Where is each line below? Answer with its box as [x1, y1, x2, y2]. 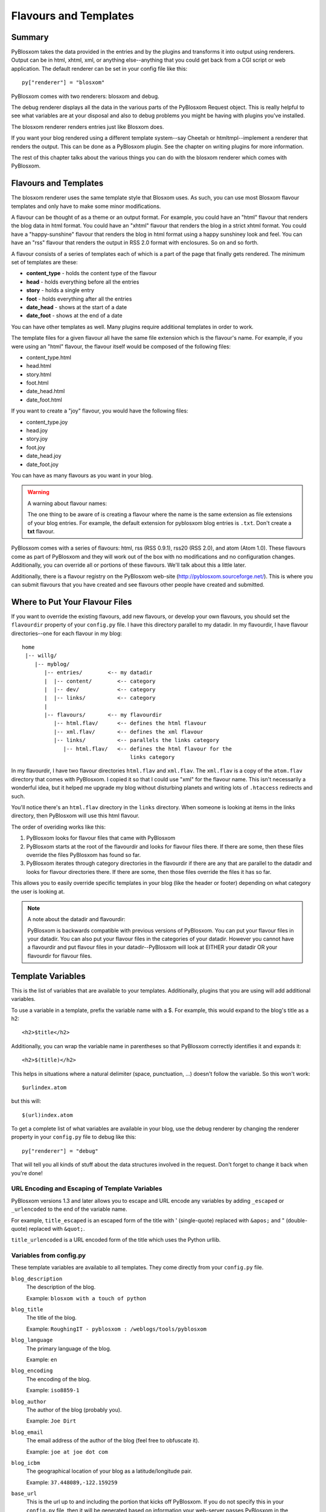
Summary [11, 32, 49, 42]
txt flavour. [27, 527, 55, 535]
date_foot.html [26, 396, 63, 403]
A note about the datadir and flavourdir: [27, 916, 126, 923]
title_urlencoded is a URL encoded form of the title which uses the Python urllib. [11, 1236, 221, 1243]
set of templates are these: [11, 259, 78, 266]
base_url [11, 1490, 37, 1497]
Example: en [26, 1355, 57, 1363]
